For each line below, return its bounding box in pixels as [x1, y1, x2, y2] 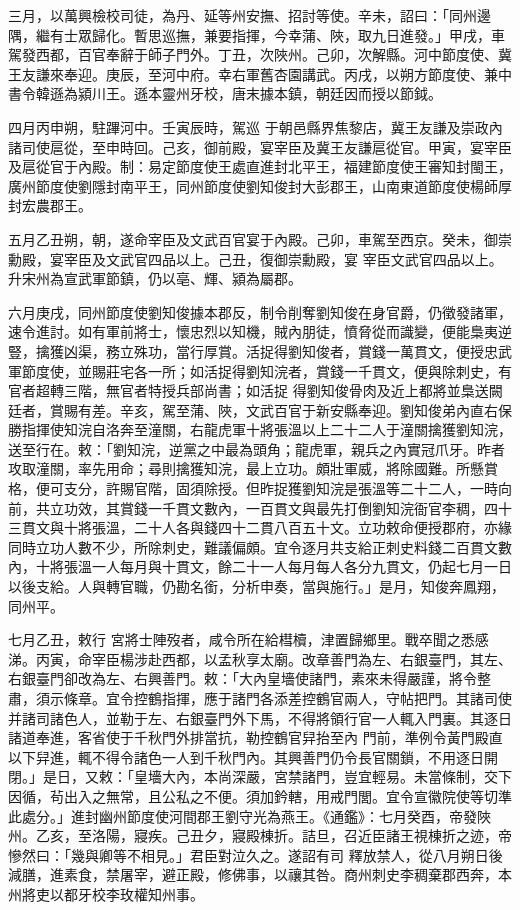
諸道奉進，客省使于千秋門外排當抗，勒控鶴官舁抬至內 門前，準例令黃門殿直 [8, 727, 503, 748]
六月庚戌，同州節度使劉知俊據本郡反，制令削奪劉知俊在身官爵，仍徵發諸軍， [8, 301, 512, 322]
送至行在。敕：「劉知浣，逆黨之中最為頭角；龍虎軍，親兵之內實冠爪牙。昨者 [8, 438, 505, 459]
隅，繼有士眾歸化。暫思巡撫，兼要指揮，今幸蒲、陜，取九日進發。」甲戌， [8, 24, 491, 45]
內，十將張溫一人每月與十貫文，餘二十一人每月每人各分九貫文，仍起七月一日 [8, 556, 512, 577]
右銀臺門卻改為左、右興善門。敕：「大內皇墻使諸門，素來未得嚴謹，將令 [8, 668, 477, 689]
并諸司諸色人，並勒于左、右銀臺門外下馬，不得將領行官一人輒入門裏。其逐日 [8, 707, 512, 728]
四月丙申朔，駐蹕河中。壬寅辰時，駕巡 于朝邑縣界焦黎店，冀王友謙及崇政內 [8, 116, 503, 137]
